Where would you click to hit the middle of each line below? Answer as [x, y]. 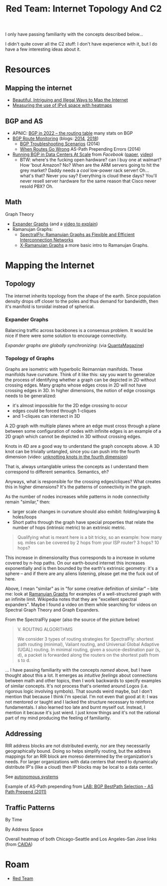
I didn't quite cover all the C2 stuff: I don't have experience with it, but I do [81, 44]
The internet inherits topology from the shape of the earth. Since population [83, 296]
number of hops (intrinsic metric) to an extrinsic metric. [69, 528]
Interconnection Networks [47, 240]
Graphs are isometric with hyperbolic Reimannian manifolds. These [74, 369]
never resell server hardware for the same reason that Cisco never [88, 181]
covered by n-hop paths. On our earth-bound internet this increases [75, 563]
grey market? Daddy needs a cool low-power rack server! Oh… [84, 170]
